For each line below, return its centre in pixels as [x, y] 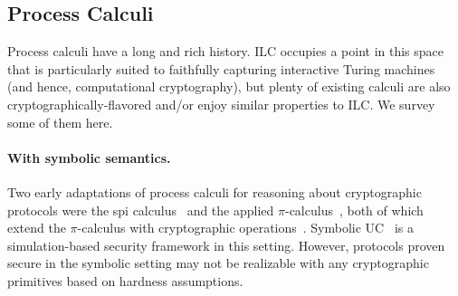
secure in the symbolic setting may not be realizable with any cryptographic [218, 263]
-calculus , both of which [354, 210]
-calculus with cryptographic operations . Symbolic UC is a [245, 228]
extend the [37, 228]
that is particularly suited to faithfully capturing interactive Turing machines [221, 68]
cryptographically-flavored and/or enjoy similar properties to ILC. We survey [221, 104]
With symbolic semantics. [89, 157]
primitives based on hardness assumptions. [125, 280]
